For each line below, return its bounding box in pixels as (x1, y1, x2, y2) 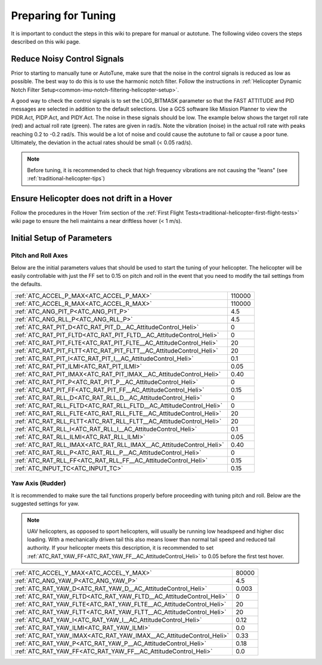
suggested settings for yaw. (11, 499, 80, 507)
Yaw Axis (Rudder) (11, 479, 67, 488)
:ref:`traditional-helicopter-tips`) (27, 175, 106, 182)
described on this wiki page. (11, 38, 80, 45)
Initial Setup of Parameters (11, 233, 113, 243)
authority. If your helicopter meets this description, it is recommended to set (27, 544, 214, 551)
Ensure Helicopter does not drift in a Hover (11, 193, 172, 203)
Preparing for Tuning (11, 9, 116, 22)
